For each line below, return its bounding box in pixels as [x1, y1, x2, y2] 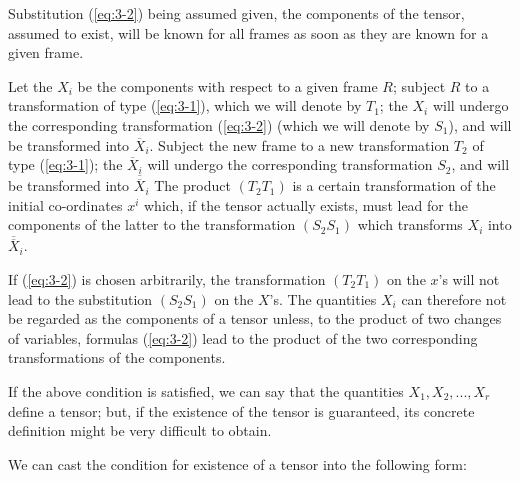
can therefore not [401, 288, 507, 309]
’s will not [438, 269, 500, 289]
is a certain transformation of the [292, 175, 496, 196]
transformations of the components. [8, 347, 226, 368]
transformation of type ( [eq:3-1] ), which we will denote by [8, 95, 362, 116]
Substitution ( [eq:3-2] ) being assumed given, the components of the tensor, [8, 3, 465, 23]
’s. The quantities [269, 288, 377, 309]
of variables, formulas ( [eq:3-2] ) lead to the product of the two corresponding [8, 327, 478, 348]
